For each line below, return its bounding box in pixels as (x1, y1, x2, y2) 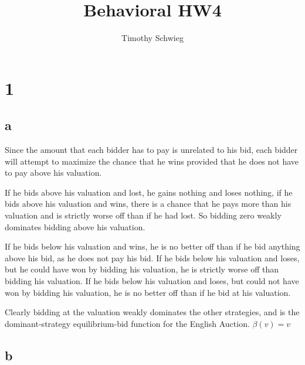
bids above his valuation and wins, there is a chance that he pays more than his (5, 197, 292, 210)
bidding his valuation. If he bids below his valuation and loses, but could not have (5, 275, 299, 287)
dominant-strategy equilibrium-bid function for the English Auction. (5, 317, 250, 329)
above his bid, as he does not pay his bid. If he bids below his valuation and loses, (5, 251, 300, 264)
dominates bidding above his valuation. (5, 220, 145, 233)
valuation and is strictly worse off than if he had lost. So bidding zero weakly (5, 209, 282, 221)
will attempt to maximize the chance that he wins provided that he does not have (5, 155, 299, 167)
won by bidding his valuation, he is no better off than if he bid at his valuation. (5, 286, 291, 298)
